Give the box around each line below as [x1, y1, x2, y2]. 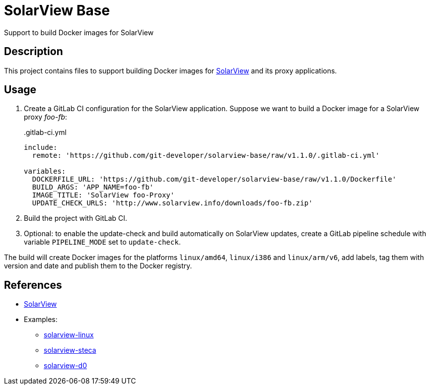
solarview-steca [44, 346, 96, 355]
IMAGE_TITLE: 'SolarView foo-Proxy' [32, 191, 175, 199]
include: [24, 143, 58, 152]
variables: [24, 167, 66, 176]
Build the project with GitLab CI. [24, 214, 128, 223]
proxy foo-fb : [24, 113, 68, 122]
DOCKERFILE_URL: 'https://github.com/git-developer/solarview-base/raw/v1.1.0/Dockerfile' [32, 175, 397, 184]
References [4, 278, 62, 291]
